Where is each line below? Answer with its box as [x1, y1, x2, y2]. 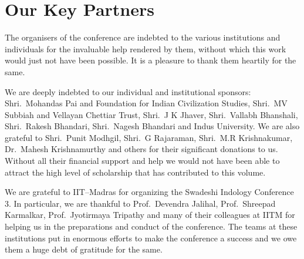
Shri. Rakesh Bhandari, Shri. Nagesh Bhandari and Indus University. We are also [5, 120, 300, 132]
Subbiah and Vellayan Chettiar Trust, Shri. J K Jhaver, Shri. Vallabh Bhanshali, [5, 108, 298, 120]
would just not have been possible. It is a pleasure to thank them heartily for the [5, 54, 296, 66]
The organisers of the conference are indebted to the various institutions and [5, 31, 281, 43]
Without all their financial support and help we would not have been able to [5, 154, 280, 167]
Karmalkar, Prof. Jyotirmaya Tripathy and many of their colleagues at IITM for [5, 208, 295, 221]
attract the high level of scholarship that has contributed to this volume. [5, 166, 266, 178]
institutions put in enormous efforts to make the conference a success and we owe [5, 231, 297, 244]
